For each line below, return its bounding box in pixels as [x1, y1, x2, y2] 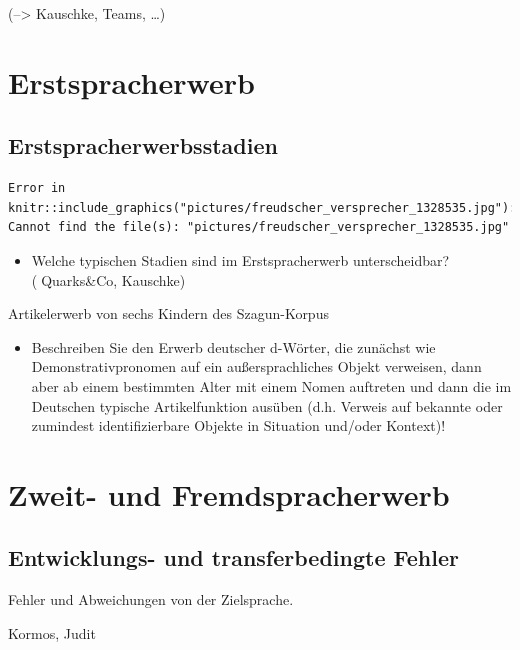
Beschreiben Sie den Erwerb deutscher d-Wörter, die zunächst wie [31, 336, 436, 357]
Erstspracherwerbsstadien [8, 130, 278, 161]
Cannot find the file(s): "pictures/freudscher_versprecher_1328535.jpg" [8, 220, 510, 235]
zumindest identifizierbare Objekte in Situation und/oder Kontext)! [31, 415, 446, 436]
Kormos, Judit [8, 622, 96, 643]
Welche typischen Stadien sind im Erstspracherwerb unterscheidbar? [31, 249, 450, 270]
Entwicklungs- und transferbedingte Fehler [8, 542, 459, 573]
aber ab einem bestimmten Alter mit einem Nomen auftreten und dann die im [31, 375, 512, 396]
